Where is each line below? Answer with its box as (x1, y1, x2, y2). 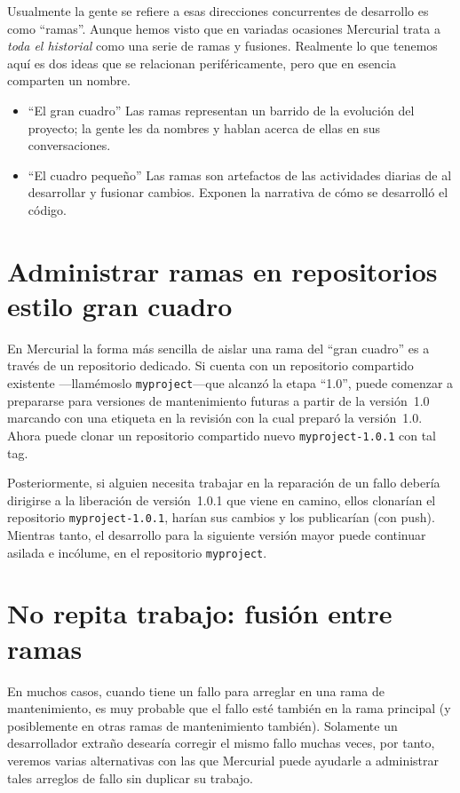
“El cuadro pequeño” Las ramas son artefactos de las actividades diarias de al (28, 165, 452, 184)
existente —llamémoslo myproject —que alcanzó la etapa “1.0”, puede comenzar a (7, 374, 454, 393)
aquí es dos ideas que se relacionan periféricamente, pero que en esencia (7, 53, 396, 72)
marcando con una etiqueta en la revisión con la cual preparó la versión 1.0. (7, 408, 423, 427)
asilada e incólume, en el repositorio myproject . (7, 543, 267, 561)
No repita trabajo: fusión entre (7, 595, 393, 631)
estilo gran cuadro (7, 287, 233, 323)
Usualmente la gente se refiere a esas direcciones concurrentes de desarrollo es (7, 2, 429, 20)
